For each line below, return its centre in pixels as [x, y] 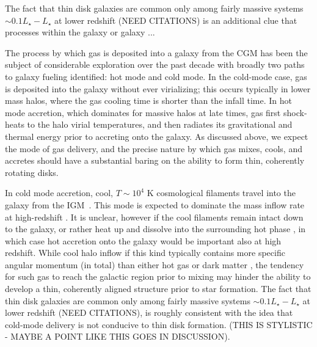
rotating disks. [32, 172]
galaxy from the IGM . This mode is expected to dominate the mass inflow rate [155, 204]
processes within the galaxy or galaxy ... [80, 32]
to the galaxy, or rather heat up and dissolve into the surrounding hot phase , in [155, 229]
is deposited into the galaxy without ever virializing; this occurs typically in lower [158, 88]
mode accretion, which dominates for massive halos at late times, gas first [143, 112]
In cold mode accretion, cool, [59, 193]
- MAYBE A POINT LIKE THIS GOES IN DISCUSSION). [118, 336]
